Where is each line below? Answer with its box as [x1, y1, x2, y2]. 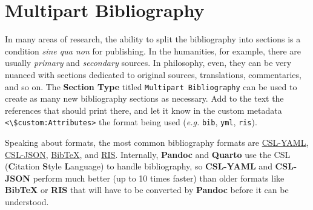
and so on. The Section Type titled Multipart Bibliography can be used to [5, 80, 297, 93]
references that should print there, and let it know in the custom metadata [5, 103, 282, 116]
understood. [5, 195, 49, 208]
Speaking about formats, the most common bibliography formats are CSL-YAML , [5, 136, 309, 148]
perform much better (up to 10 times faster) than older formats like [33, 171, 285, 184]
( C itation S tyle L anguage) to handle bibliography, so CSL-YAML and [5, 160, 272, 172]
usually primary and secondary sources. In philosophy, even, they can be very [5, 56, 292, 69]
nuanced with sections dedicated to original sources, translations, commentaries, [5, 68, 301, 80]
